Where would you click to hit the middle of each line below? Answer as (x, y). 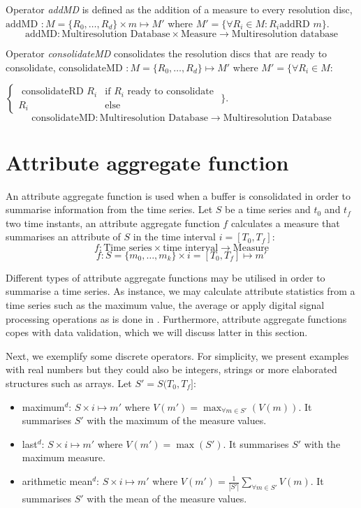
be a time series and (268, 209)
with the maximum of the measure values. (177, 420)
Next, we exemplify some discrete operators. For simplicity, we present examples (177, 355)
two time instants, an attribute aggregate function (113, 223)
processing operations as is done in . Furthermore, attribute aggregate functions (176, 318)
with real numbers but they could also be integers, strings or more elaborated (171, 369)
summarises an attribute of (63, 237)
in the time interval (174, 237)
